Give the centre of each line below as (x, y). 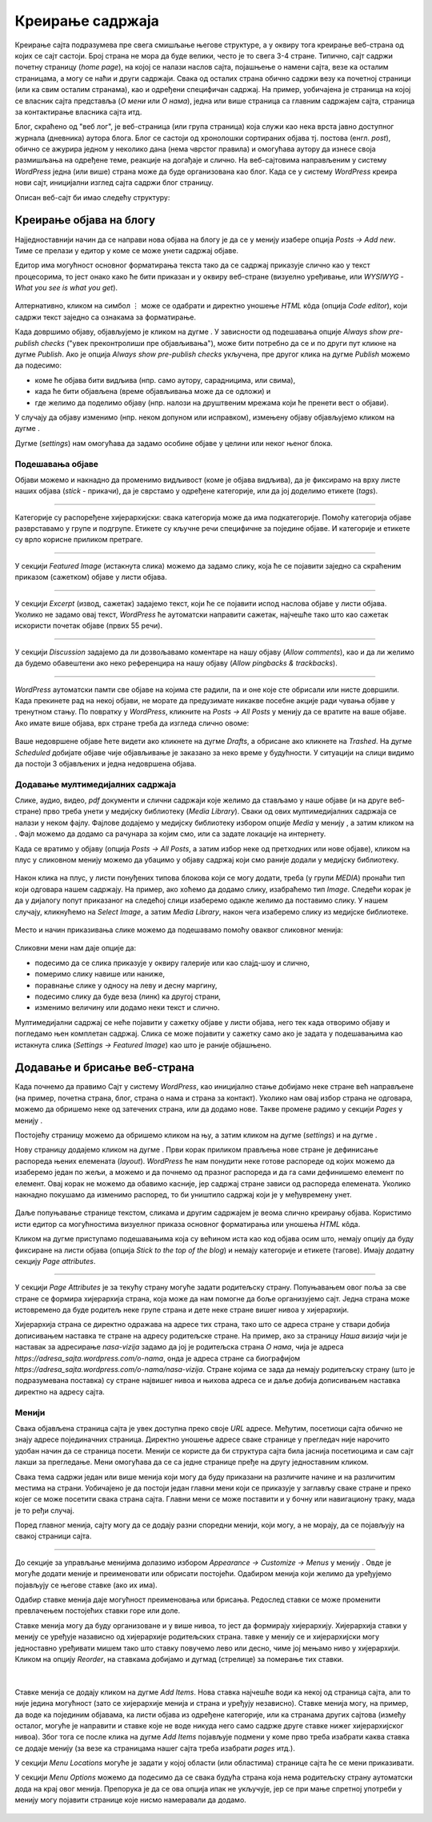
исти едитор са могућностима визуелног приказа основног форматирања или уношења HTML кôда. (188, 1224)
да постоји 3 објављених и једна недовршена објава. (106, 763)
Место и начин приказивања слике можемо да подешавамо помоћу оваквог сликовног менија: (179, 930)
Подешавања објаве (57, 464)
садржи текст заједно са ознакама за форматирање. (105, 317)
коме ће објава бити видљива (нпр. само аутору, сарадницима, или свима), (165, 380)
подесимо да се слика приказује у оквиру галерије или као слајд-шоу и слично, (172, 963)
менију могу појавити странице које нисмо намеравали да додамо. (131, 1800)
